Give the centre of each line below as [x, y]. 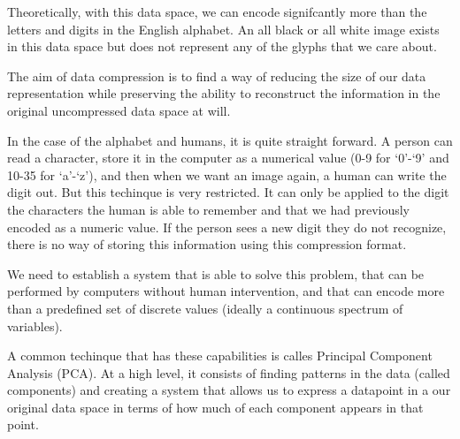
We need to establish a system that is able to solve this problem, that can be [216, 273]
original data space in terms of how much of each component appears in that [215, 407]
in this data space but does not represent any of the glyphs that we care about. [222, 46]
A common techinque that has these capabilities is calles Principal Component [220, 356]
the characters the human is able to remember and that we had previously [209, 209]
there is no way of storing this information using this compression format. [207, 244]
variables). [35, 325]
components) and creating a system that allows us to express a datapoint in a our [229, 390]
